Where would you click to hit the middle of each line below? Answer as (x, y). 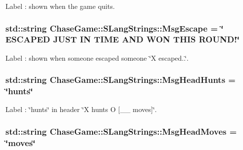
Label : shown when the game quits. (60, 6)
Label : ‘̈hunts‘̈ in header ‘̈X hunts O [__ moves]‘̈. (81, 109)
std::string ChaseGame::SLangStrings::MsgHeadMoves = (121, 131)
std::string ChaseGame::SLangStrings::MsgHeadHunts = (121, 80)
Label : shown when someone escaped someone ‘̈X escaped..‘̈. (97, 57)
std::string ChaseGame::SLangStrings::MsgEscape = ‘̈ (115, 28)
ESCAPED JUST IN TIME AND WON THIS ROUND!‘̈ (123, 39)
